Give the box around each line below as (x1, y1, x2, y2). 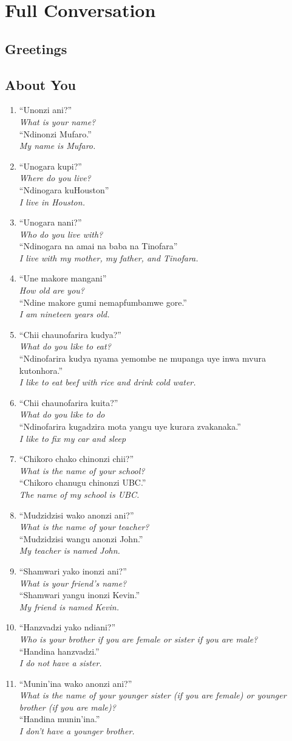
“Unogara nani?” (19, 216, 82, 229)
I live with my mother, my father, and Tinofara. (19, 251, 199, 264)
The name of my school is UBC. (19, 488, 140, 500)
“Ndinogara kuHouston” (19, 183, 109, 196)
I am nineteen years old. (19, 308, 110, 320)
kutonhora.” (19, 364, 63, 376)
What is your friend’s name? (19, 576, 127, 589)
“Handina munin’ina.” (19, 712, 100, 725)
